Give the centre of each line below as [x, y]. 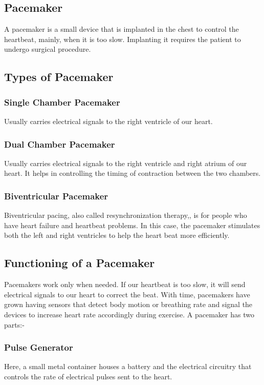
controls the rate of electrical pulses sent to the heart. [88, 376]
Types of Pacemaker [59, 77]
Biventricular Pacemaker [56, 196]
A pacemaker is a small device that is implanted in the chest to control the [122, 29]
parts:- [14, 324]
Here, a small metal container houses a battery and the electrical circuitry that [128, 366]
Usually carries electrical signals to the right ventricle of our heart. [108, 121]
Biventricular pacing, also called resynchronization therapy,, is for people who [126, 215]
